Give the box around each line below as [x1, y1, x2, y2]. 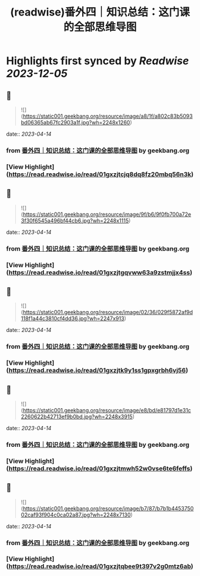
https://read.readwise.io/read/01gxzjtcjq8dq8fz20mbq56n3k [8, 170, 192, 179]
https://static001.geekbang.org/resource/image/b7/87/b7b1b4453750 [23, 505, 194, 512]
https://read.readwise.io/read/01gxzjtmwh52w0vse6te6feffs [8, 464, 190, 472]
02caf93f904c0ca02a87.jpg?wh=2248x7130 [20, 511, 131, 518]
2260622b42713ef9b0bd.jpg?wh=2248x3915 [20, 413, 133, 420]
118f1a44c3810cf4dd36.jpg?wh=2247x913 [20, 315, 125, 322]
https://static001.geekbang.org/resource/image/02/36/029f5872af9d [23, 309, 193, 316]
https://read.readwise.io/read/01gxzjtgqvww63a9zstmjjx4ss [8, 268, 190, 277]
